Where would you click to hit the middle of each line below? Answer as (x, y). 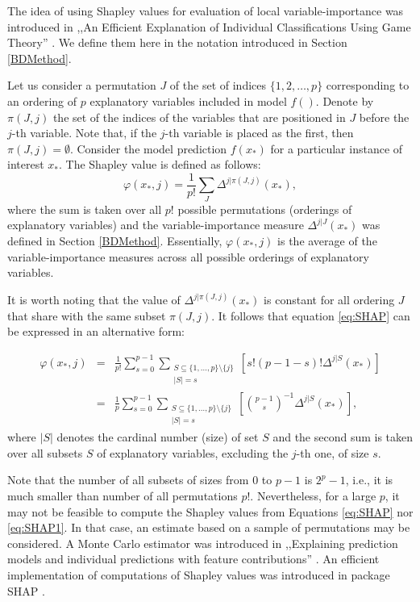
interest (26, 164)
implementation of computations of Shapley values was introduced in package (199, 574)
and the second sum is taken (343, 437)
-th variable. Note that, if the (84, 133)
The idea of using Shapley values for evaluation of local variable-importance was (206, 10)
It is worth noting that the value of (94, 300)
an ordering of (42, 100)
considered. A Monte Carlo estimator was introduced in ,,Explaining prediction (203, 543)
